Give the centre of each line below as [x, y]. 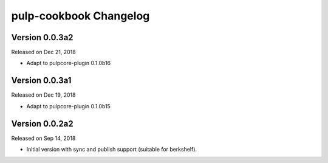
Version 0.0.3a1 [41, 81]
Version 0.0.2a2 [42, 124]
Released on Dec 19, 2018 [43, 95]
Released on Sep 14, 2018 [43, 138]
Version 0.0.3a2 [42, 37]
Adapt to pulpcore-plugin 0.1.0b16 [69, 63]
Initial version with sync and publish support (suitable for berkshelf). [112, 150]
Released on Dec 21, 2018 [43, 52]
